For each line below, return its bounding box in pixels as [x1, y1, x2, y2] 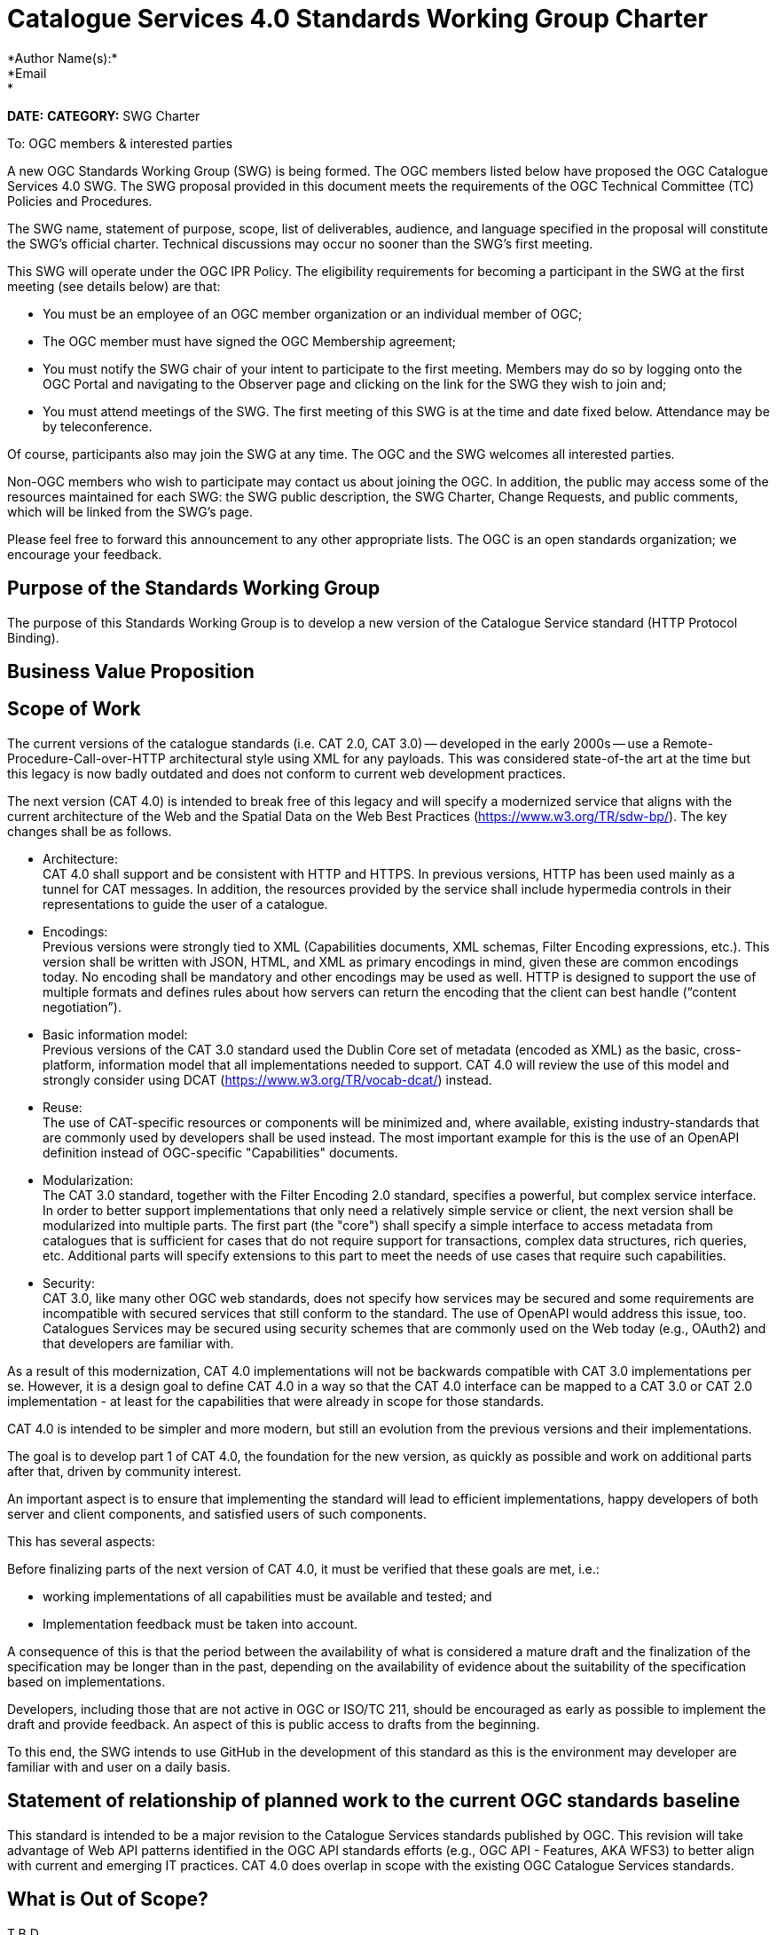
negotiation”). [43, 999, 122, 1015]
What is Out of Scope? [7, 1888, 208, 1911]
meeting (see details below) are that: [7, 278, 221, 294]
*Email [7, 65, 47, 81]
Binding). [7, 629, 59, 645]
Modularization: [43, 1172, 134, 1188]
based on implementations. [7, 1673, 166, 1689]
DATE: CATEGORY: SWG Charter [7, 107, 200, 123]
